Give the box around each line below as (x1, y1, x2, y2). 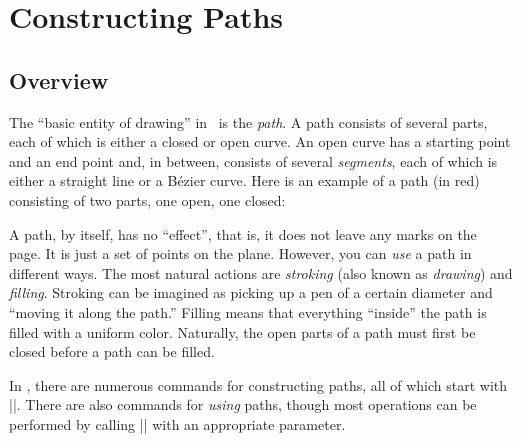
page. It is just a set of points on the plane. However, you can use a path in (9, 243, 472, 264)
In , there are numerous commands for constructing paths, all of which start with (9, 374, 508, 395)
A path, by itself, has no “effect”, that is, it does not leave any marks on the (9, 223, 477, 244)
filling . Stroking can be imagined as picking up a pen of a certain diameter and (9, 282, 493, 303)
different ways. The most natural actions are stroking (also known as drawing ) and (9, 262, 513, 283)
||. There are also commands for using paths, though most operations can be (9, 394, 477, 415)
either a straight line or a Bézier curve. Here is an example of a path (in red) (9, 170, 480, 191)
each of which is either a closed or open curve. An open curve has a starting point (9, 131, 511, 152)
